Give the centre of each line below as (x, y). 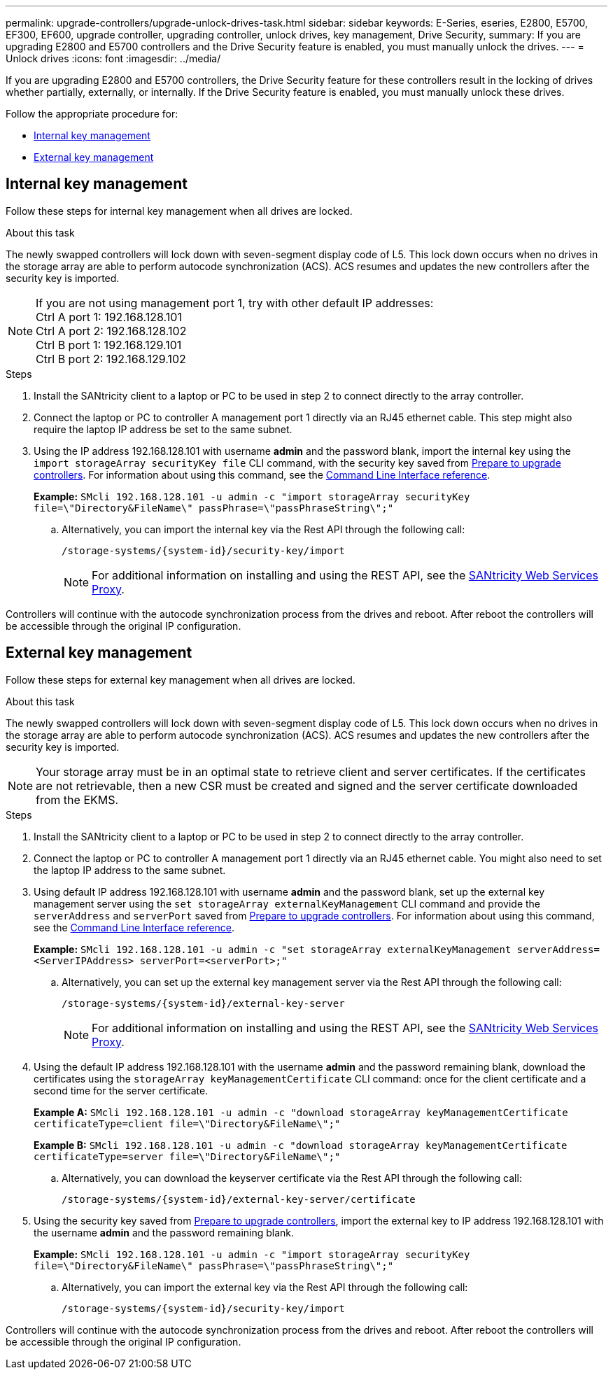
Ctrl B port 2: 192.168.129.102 (111, 359)
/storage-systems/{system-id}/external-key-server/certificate (239, 1199)
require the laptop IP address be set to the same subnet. (163, 429)
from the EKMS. (77, 799)
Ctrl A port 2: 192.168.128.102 (111, 331)
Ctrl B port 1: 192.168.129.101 (109, 345)
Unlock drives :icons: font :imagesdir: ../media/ (113, 58)
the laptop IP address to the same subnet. (130, 870)
